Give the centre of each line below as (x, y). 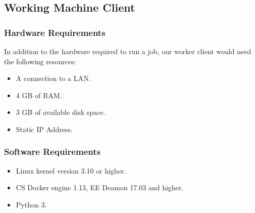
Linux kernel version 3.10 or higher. (71, 170)
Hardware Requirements (55, 32)
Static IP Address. (44, 129)
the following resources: (40, 61)
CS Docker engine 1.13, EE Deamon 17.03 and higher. (100, 187)
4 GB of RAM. (39, 95)
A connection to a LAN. (53, 78)
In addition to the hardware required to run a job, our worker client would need (128, 51)
